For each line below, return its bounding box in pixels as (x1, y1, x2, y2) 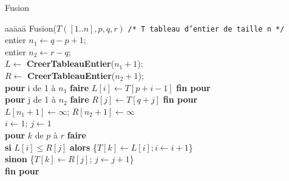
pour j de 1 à (5, 93, 56, 106)
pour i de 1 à (5, 81, 56, 94)
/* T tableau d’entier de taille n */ (127, 24, 285, 33)
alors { (69, 140, 97, 153)
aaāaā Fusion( (5, 21, 57, 34)
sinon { (5, 152, 35, 165)
